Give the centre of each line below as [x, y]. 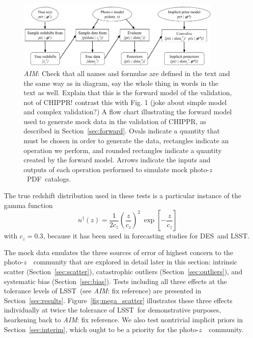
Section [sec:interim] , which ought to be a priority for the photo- [101, 329]
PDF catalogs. [49, 179]
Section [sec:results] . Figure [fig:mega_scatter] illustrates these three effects [118, 300]
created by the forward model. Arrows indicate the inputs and [117, 160]
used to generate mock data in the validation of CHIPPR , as [115, 121]
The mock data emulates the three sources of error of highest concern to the [119, 252]
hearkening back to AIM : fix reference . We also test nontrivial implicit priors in [124, 319]
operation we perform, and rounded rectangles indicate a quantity [123, 150]
